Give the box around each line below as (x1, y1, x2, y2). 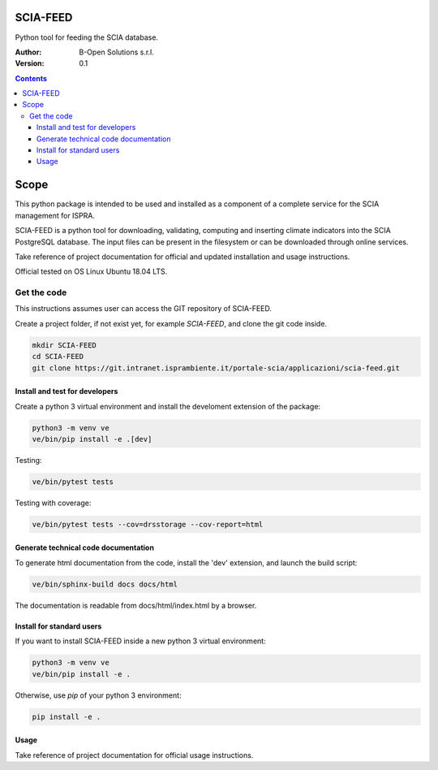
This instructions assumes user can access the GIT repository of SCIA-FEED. (15, 304, 272, 314)
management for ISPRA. (15, 210, 95, 220)
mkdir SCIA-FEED (32, 340, 97, 349)
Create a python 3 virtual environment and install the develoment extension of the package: (15, 401, 320, 411)
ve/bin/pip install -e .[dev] (32, 435, 152, 443)
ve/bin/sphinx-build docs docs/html (32, 579, 178, 589)
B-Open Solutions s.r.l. (79, 47, 154, 57)
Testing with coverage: (15, 498, 92, 508)
